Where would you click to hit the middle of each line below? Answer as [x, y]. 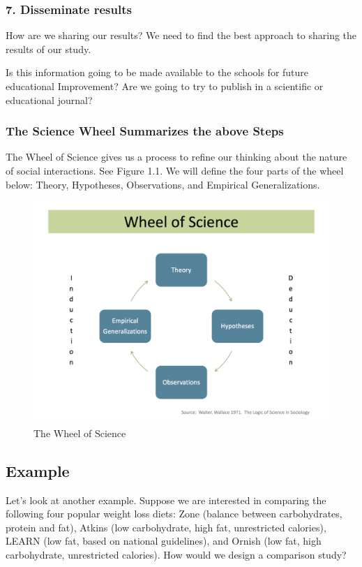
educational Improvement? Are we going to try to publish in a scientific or [165, 86]
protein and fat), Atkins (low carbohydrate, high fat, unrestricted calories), [166, 527]
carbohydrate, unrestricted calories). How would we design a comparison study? [176, 554]
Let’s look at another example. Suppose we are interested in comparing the [166, 500]
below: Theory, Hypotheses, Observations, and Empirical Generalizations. [163, 184]
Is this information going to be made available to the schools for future [157, 72]
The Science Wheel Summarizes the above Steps [145, 131]
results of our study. [48, 49]
